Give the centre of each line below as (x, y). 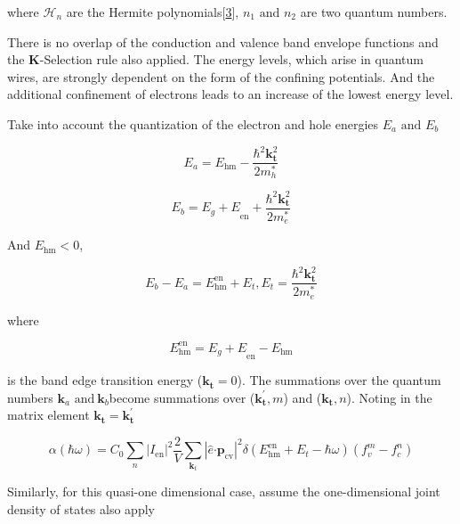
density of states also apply (81, 508)
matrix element (48, 415)
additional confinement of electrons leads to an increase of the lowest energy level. (230, 94)
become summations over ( (182, 397)
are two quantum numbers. (374, 12)
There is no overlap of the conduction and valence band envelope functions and (223, 41)
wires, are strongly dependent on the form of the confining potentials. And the (221, 76)
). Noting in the (389, 397)
